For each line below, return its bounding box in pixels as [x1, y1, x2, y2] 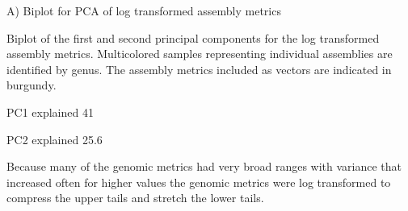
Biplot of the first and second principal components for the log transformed [6, 29, 380, 46]
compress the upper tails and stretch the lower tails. [6, 189, 264, 206]
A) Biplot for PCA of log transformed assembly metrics [6, 2, 281, 19]
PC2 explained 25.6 [6, 130, 103, 147]
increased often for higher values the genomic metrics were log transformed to [6, 173, 391, 190]
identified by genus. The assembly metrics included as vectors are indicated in [6, 60, 392, 77]
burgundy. [6, 77, 57, 93]
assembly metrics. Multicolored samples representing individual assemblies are [6, 45, 393, 62]
